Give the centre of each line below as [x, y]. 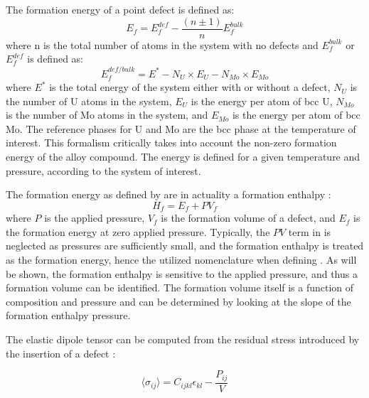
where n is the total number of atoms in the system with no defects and [162, 44]
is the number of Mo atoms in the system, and [107, 115]
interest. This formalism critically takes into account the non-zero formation [171, 142]
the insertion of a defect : [61, 353]
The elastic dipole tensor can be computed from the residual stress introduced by [183, 339]
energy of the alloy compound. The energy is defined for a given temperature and [183, 157]
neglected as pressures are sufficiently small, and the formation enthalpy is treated [185, 246]
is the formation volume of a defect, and [248, 218]
